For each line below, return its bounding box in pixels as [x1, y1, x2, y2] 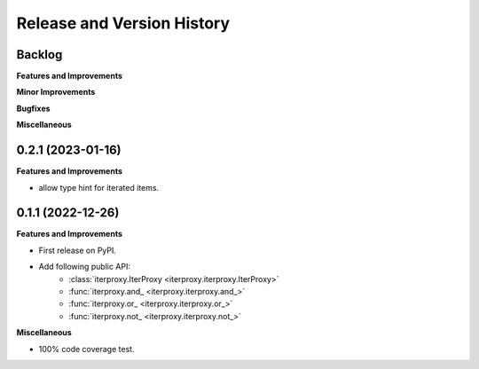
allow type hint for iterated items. [38, 182, 160, 192]
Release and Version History [16, 13, 231, 33]
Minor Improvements [16, 87, 96, 98]
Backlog [16, 47, 63, 62]
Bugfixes [16, 103, 51, 114]
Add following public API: [38, 262, 131, 272]
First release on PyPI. [38, 245, 117, 255]
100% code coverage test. [38, 343, 135, 354]
